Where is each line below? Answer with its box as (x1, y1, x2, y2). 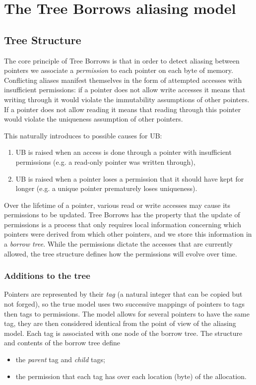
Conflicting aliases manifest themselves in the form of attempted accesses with (4, 74, 242, 85)
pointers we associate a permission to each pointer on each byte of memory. (4, 65, 233, 75)
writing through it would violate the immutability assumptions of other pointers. (4, 94, 250, 104)
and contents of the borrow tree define (4, 337, 120, 348)
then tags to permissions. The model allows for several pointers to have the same (4, 308, 250, 319)
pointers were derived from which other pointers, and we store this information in (4, 229, 252, 239)
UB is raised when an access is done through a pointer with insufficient (15, 147, 232, 157)
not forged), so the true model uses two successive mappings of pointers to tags (4, 299, 245, 309)
